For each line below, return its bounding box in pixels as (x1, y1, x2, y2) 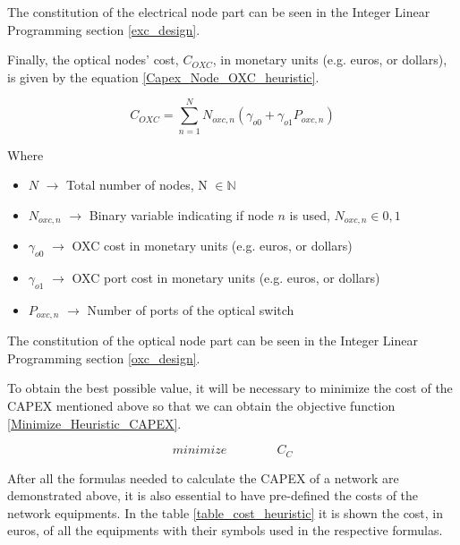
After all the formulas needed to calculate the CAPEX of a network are (7, 468, 399, 487)
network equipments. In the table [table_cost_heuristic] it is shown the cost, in (7, 503, 444, 522)
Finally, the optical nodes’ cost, (7, 50, 179, 69)
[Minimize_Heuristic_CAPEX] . (7, 413, 182, 432)
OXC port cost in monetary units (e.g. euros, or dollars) (72, 268, 380, 286)
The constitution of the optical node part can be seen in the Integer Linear (7, 331, 418, 350)
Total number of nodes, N (66, 175, 208, 194)
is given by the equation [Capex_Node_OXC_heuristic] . (7, 67, 319, 86)
